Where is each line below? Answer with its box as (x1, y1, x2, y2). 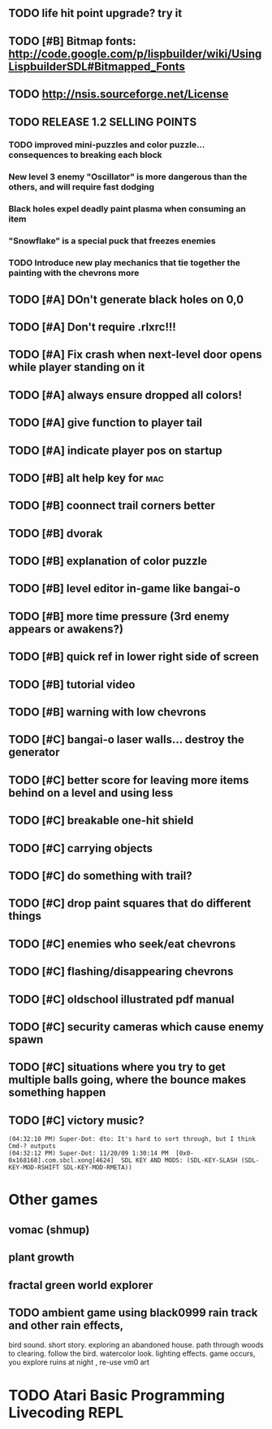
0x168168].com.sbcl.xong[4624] (8, 1156, 114, 1165)
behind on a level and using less (8, 785, 174, 800)
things (8, 909, 42, 923)
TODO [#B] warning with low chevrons (8, 706, 207, 719)
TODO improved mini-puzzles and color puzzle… (8, 139, 205, 151)
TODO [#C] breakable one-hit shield (8, 814, 194, 828)
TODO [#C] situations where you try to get (8, 1060, 226, 1074)
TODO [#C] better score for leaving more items (8, 773, 249, 787)
